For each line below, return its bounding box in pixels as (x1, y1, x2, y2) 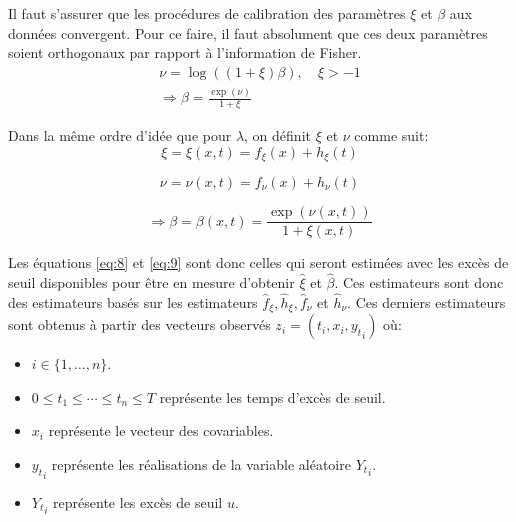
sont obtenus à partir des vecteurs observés (8, 314, 271, 335)
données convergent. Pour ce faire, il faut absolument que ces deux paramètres (8, 22, 488, 43)
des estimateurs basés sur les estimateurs (8, 291, 258, 312)
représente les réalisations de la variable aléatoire (51, 453, 351, 474)
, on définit (244, 124, 311, 145)
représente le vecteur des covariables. (48, 420, 274, 441)
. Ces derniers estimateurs (347, 291, 506, 312)
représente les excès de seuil (53, 491, 223, 512)
